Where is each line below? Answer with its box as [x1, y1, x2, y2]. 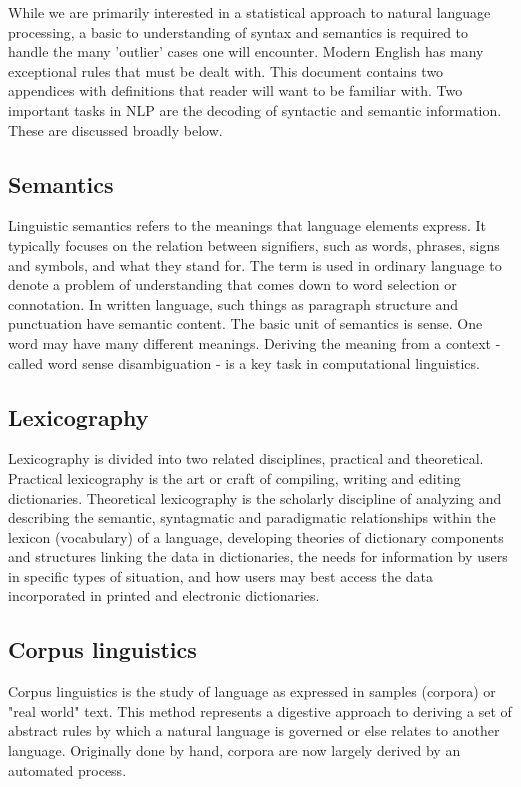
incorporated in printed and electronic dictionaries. [8, 585, 320, 606]
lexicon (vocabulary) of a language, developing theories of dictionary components [8, 526, 504, 547]
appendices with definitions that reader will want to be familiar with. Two [8, 80, 463, 101]
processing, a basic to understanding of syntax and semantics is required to [8, 21, 469, 42]
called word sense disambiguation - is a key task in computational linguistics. [8, 352, 480, 373]
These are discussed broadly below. [8, 119, 223, 140]
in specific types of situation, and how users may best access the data [8, 565, 433, 586]
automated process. [8, 759, 127, 780]
